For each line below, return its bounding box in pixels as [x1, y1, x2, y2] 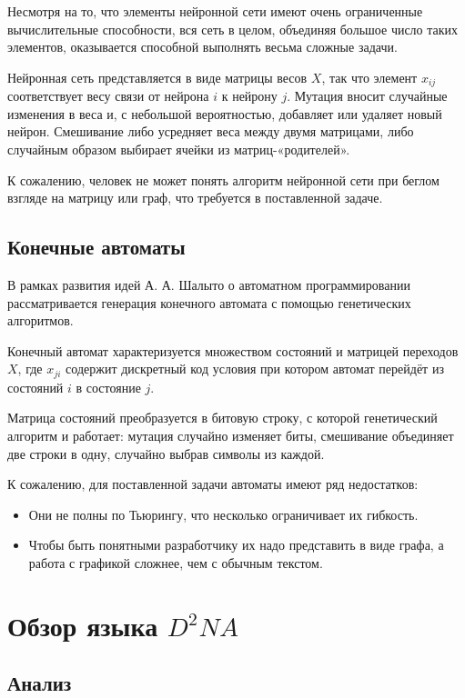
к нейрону [221, 86, 278, 105]
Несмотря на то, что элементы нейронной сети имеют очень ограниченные [7, 2, 423, 20]
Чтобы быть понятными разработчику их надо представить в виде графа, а [28, 535, 444, 554]
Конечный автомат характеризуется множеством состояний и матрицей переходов [7, 341, 459, 360]
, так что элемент [321, 67, 418, 86]
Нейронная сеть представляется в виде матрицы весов [7, 67, 308, 86]
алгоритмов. [7, 311, 74, 330]
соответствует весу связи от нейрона [7, 86, 209, 105]
